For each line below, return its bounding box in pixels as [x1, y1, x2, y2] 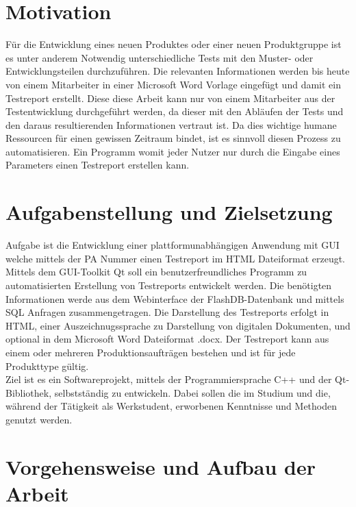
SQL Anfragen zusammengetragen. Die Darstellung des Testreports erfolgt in [5, 305, 329, 319]
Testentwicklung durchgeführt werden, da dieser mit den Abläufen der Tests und [5, 104, 344, 119]
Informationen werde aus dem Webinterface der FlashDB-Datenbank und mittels [5, 291, 344, 306]
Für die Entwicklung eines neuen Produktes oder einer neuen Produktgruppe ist [5, 37, 342, 51]
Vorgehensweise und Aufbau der [5, 452, 316, 480]
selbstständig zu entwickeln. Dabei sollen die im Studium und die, [54, 385, 331, 399]
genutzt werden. [5, 412, 73, 426]
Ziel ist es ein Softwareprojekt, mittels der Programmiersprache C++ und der [5, 372, 332, 386]
